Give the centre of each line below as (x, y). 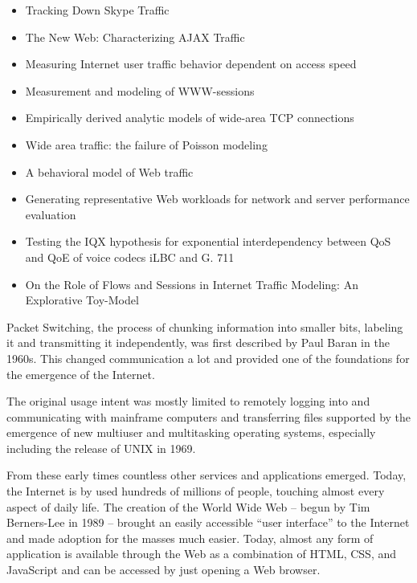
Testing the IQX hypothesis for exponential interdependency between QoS (208, 241)
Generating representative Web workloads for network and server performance (217, 199)
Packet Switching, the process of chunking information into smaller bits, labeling (205, 326)
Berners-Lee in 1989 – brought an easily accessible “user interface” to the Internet (208, 522)
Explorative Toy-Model (82, 300)
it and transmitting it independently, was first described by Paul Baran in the (198, 342)
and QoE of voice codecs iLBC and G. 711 (130, 257)
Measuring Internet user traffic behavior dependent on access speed (191, 64)
